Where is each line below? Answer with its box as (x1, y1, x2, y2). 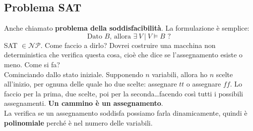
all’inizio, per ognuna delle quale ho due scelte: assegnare (4, 79, 177, 89)
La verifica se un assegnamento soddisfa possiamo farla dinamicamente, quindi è (4, 107, 248, 118)
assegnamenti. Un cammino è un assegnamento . (4, 98, 163, 108)
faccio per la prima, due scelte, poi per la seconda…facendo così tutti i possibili (4, 88, 243, 98)
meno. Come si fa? (4, 59, 60, 69)
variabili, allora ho (152, 69, 207, 79)
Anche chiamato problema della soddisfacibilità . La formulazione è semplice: (4, 23, 250, 33)
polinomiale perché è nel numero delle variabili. (4, 117, 153, 128)
